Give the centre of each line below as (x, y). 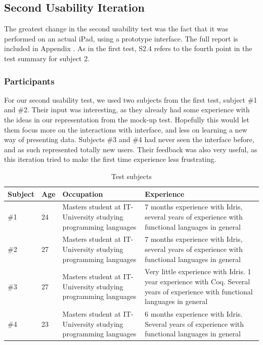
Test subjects (131, 176)
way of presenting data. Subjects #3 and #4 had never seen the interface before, (129, 139)
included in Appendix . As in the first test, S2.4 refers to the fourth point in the (128, 48)
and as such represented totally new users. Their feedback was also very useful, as (131, 149)
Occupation (83, 193)
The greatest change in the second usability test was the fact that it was (116, 29)
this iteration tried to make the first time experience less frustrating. (110, 159)
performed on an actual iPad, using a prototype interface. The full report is (121, 38)
